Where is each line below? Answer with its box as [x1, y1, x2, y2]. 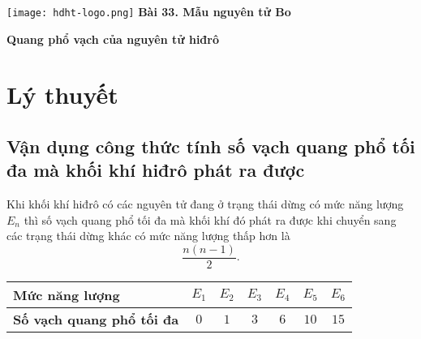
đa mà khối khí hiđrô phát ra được [6, 157, 305, 182]
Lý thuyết [6, 78, 118, 111]
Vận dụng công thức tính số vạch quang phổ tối [6, 134, 415, 159]
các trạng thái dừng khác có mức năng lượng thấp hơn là [6, 227, 290, 244]
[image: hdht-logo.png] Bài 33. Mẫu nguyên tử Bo [6, 3, 291, 19]
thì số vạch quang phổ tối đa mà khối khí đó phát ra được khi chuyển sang [24, 211, 397, 228]
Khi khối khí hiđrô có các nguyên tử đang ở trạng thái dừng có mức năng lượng [6, 195, 404, 212]
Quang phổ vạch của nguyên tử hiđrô [6, 30, 219, 47]
